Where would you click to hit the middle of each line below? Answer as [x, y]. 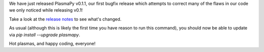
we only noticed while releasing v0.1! [46, 10]
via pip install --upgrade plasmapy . [44, 35]
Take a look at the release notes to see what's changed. [65, 19]
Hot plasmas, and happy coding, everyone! [52, 43]
